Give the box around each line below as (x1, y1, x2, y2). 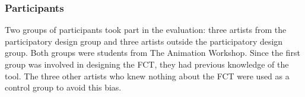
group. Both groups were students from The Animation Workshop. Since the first (5, 46, 300, 59)
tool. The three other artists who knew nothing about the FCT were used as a (5, 69, 290, 82)
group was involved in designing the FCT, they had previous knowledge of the (5, 58, 289, 70)
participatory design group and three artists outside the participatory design (5, 35, 283, 47)
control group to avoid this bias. (5, 81, 122, 93)
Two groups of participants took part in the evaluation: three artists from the (5, 24, 287, 36)
